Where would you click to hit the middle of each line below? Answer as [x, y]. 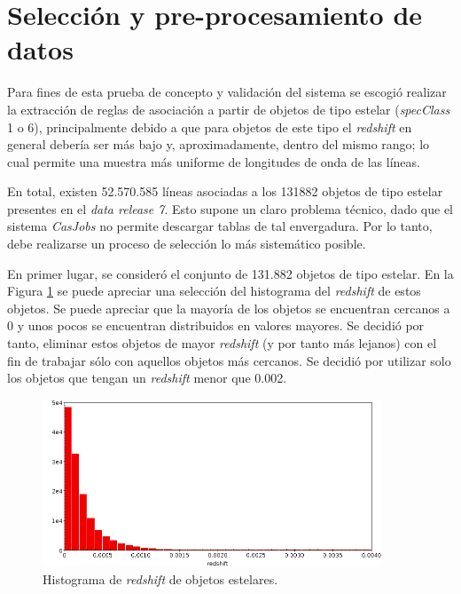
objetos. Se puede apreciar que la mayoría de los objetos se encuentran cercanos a [229, 308]
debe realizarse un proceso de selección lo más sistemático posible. [187, 244]
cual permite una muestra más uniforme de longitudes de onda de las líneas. [214, 161]
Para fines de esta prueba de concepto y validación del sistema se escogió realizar [227, 92]
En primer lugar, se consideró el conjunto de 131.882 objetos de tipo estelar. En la [230, 273]
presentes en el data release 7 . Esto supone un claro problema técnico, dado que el [230, 208]
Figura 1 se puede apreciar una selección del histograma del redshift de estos [214, 291]
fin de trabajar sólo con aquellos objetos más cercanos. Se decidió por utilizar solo [229, 360]
